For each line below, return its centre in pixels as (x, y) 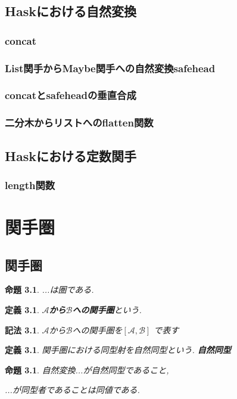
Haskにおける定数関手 (71, 155)
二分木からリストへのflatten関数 (79, 123)
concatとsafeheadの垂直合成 (71, 95)
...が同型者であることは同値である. (72, 390)
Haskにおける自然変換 (71, 11)
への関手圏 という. (107, 309)
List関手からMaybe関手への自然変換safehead (110, 68)
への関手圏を (97, 330)
